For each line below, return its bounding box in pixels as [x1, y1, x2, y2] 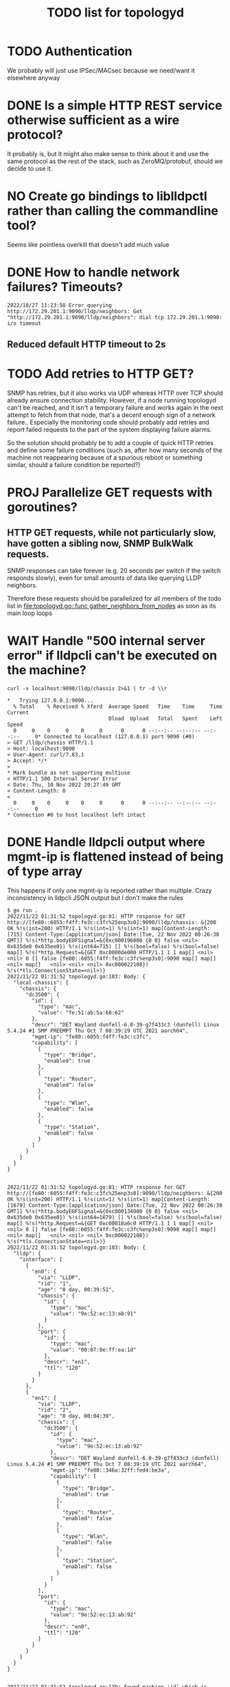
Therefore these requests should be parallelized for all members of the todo [7, 594, 222, 603]
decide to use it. [7, 164, 53, 173]
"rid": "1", [37, 1280, 72, 1287]
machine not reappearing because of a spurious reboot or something [7, 453, 203, 462]
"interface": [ [19, 1256, 63, 1263]
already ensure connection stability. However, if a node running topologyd [7, 396, 216, 405]
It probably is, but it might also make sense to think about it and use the [7, 149, 209, 158]
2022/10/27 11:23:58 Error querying [7, 301, 112, 309]
